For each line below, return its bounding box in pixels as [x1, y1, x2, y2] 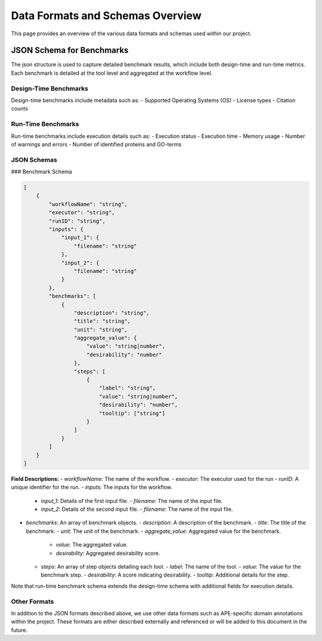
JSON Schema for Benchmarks [11, 45, 129, 56]
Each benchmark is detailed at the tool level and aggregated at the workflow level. [11, 69, 213, 76]
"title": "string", [73, 318, 131, 325]
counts [11, 105, 28, 112]
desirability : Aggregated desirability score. [55, 550, 160, 557]
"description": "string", [73, 309, 150, 316]
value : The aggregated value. [55, 541, 128, 548]
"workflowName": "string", [48, 201, 128, 207]
